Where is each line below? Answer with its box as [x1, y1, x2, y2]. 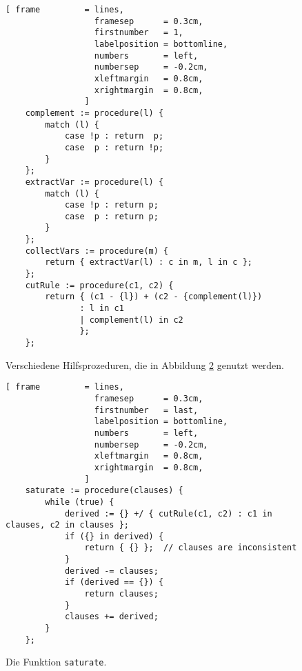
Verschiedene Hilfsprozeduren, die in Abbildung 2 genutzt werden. [6, 357, 285, 372]
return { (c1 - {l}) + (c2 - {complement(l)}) [45, 292, 263, 302]
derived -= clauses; [64, 565, 159, 576]
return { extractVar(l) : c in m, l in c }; [45, 257, 252, 268]
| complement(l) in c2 [79, 314, 183, 325]
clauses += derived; [64, 612, 159, 622]
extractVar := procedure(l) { [25, 177, 164, 187]
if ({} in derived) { [64, 531, 164, 541]
